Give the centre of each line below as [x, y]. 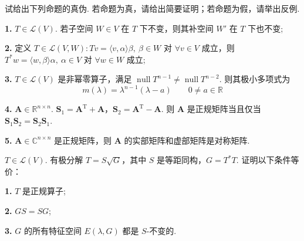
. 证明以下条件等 [268, 160]
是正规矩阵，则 [82, 140]
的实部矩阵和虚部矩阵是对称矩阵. [187, 140]
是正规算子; [44, 191]
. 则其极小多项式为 [255, 79]
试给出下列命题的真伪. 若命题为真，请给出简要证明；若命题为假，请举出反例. [152, 8]
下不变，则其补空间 [176, 28]
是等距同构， [182, 160]
